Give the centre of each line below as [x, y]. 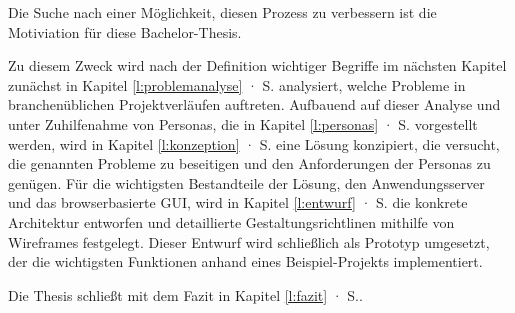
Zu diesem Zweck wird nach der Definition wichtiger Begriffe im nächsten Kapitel [257, 65]
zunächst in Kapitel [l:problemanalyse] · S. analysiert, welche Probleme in [237, 84]
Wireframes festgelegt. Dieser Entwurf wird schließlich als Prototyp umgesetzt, [249, 241]
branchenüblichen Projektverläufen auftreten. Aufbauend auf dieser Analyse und [254, 104]
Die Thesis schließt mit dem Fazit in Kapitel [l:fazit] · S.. [185, 294]
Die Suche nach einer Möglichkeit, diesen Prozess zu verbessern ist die [222, 12]
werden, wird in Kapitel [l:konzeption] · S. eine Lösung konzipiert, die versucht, [254, 143]
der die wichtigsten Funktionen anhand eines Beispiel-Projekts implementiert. [245, 261]
